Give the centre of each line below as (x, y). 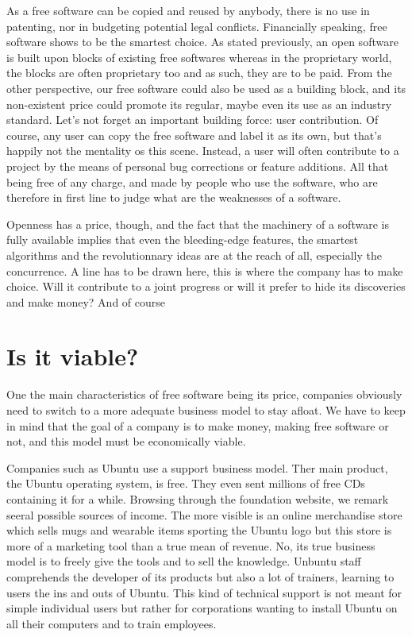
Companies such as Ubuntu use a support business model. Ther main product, (197, 467)
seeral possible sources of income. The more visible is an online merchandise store (204, 514)
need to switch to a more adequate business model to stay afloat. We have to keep (206, 410)
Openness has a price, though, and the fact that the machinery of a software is (198, 224)
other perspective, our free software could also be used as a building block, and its (206, 88)
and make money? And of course (86, 301)
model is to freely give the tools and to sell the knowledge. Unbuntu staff (184, 561)
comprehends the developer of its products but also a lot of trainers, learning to (200, 576)
